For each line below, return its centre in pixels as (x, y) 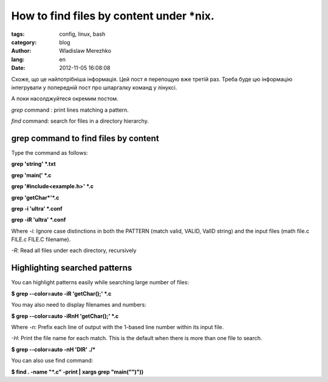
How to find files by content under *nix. (113, 16)
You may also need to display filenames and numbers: (79, 305)
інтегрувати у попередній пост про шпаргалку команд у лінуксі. (94, 87)
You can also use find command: (52, 361)
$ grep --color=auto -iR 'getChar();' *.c (61, 293)
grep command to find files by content (85, 138)
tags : (18, 34)
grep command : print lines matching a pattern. (70, 110)
